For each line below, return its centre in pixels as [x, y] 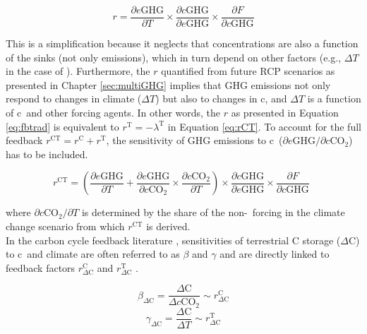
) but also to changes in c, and [221, 99]
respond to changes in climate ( [74, 99]
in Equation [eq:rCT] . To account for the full [264, 126]
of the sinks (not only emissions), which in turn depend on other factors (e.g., [174, 57]
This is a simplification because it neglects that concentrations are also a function [182, 43]
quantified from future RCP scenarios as [248, 71]
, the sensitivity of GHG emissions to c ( [194, 140]
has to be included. [47, 154]
